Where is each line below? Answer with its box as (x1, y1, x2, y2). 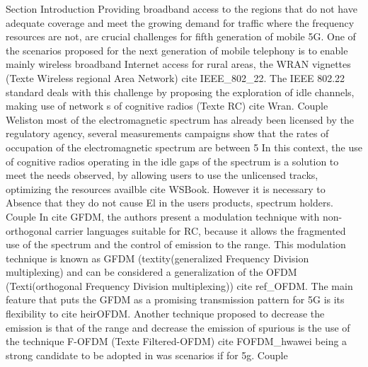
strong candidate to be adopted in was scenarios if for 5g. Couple (6, 347, 288, 362)
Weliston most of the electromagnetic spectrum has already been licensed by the (6, 112, 355, 127)
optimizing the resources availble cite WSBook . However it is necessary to (6, 181, 326, 196)
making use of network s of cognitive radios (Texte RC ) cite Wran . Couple (6, 98, 328, 113)
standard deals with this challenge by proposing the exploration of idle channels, (6, 84, 355, 99)
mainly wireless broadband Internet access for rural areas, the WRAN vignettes (6, 57, 351, 71)
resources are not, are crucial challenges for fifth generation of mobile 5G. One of (6, 29, 356, 44)
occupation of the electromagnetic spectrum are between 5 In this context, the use (6, 139, 362, 154)
